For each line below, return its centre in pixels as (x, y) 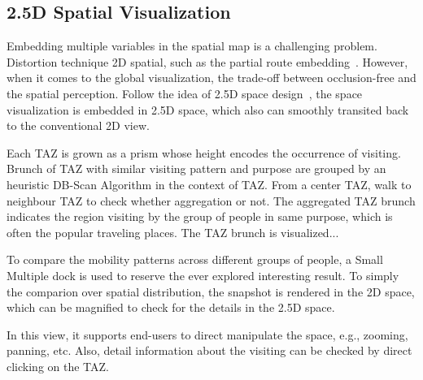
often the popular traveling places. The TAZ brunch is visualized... (173, 232)
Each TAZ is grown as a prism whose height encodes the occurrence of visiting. (204, 152)
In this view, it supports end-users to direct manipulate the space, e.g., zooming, (207, 334)
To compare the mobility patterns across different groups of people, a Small (195, 259)
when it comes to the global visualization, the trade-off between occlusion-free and (211, 78)
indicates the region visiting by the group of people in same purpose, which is (200, 216)
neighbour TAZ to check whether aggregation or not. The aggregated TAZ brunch (211, 200)
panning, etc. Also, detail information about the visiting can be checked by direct (209, 350)
